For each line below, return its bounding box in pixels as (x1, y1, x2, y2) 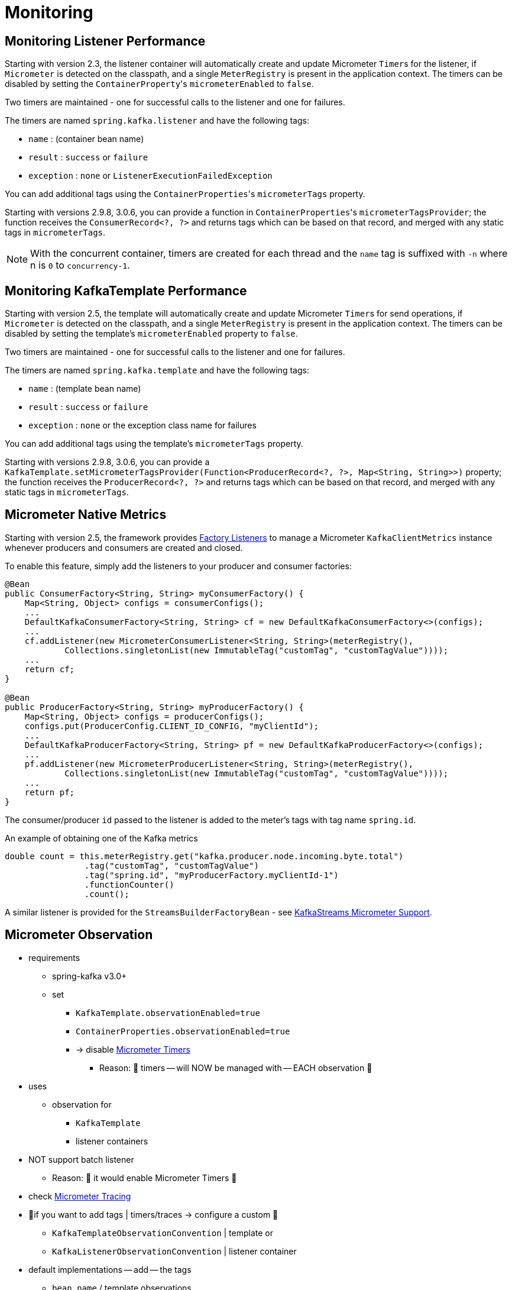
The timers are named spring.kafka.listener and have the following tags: (5, 115, 309, 126)
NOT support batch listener (28, 1154, 134, 1165)
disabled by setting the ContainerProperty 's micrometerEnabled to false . (5, 79, 314, 89)
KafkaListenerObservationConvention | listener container (52, 1246, 297, 1256)
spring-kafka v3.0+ (52, 970, 127, 981)
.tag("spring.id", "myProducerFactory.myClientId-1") (84, 870, 339, 880)
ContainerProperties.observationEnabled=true (76, 1026, 290, 1036)
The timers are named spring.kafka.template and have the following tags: (5, 365, 309, 376)
